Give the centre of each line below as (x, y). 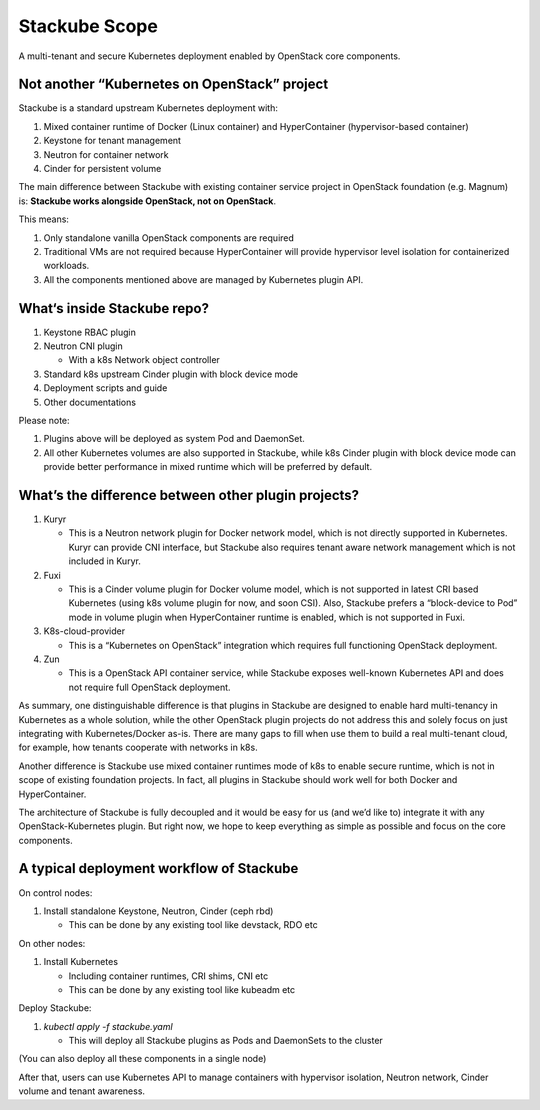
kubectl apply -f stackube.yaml (108, 1026)
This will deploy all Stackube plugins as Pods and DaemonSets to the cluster (226, 1041)
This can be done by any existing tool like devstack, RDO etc (193, 925)
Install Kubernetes (81, 962)
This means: (44, 219)
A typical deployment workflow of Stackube (158, 868)
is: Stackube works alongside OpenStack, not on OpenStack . (147, 201)
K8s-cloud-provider (84, 631)
